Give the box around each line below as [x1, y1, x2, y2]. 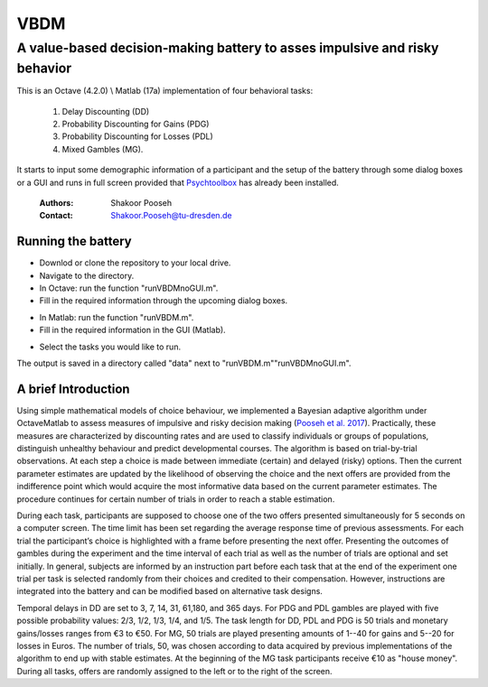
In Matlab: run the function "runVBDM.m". [39, 311, 194, 322]
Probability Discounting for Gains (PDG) [61, 118, 210, 130]
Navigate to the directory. [39, 270, 135, 281]
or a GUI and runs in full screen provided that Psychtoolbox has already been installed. [16, 177, 339, 188]
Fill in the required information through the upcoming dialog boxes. [39, 295, 288, 306]
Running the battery [16, 234, 132, 249]
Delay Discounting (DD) [61, 106, 150, 116]
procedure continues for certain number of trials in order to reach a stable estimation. [16, 493, 335, 505]
